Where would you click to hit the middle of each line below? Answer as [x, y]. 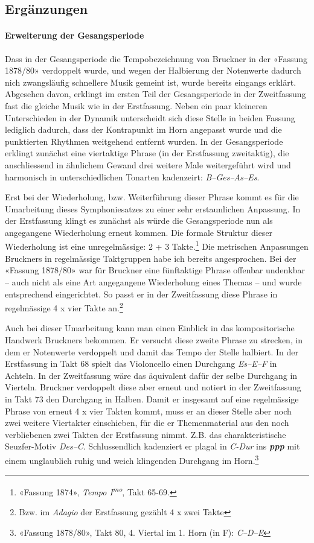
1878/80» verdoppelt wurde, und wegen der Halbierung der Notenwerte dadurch [153, 70]
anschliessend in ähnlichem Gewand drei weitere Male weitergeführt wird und [148, 164]
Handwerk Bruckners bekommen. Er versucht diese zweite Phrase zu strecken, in [154, 339]
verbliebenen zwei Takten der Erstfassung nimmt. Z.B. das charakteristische [146, 434]
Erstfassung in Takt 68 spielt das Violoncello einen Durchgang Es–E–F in [141, 364]
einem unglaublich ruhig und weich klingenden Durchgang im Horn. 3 [132, 459]
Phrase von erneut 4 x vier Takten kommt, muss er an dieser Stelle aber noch [148, 411]
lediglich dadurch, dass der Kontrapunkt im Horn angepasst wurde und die [143, 129]
